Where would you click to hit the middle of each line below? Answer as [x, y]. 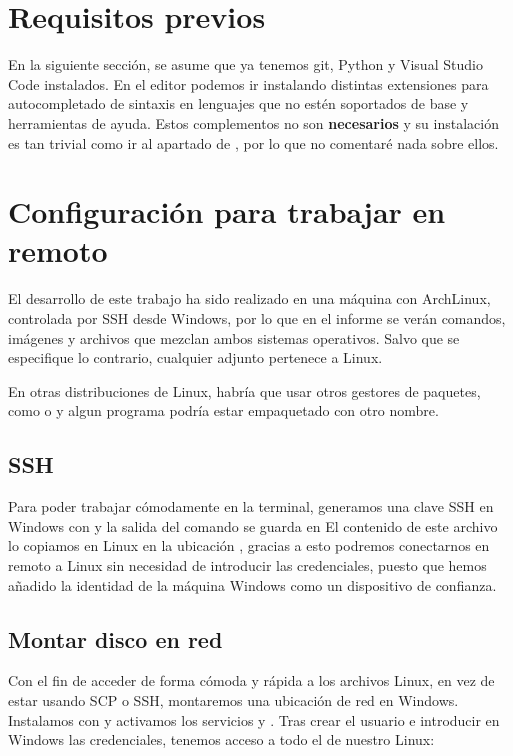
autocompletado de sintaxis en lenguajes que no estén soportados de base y [238, 103]
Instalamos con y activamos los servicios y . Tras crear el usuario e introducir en [254, 719]
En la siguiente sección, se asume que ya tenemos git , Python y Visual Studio [245, 64]
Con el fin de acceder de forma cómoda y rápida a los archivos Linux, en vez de [251, 680]
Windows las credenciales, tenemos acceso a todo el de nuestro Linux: [221, 739]
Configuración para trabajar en [227, 211]
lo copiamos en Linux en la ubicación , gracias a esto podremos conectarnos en [249, 545]
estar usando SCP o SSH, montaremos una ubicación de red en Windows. [233, 699]
